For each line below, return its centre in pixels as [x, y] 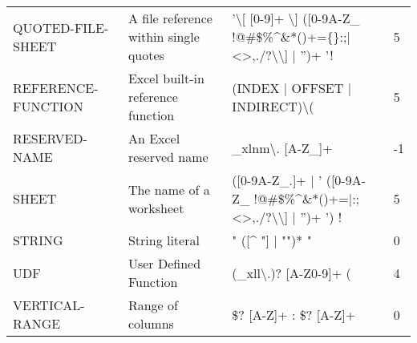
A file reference [170, 18]
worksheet [156, 208]
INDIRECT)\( [273, 106]
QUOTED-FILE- [61, 27]
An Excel [154, 138]
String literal [164, 240]
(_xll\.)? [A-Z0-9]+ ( [291, 272]
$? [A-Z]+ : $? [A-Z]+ [294, 314]
